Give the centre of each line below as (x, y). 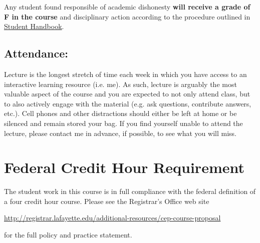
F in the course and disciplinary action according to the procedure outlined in (127, 16)
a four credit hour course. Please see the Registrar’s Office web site (107, 201)
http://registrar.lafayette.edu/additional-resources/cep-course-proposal (112, 218)
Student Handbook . (34, 26)
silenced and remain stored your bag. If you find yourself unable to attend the (123, 123)
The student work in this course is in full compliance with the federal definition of (130, 191)
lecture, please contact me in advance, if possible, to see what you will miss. (120, 133)
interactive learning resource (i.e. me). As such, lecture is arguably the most (120, 84)
